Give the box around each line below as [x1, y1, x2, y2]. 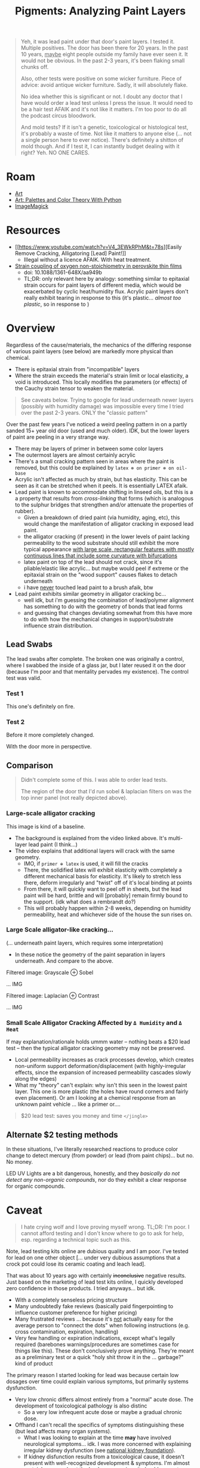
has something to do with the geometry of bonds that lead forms [23, 603, 183, 610]
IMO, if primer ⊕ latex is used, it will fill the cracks [23, 860, 148, 867]
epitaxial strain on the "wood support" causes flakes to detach [23, 571, 178, 578]
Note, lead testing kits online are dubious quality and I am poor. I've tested [6, 1247, 189, 1255]
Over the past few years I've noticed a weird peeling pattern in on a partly [6, 421, 187, 427]
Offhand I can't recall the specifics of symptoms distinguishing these [14, 1421, 184, 1428]
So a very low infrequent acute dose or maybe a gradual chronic [23, 1408, 182, 1415]
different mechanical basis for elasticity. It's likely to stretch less [23, 872, 181, 879]
